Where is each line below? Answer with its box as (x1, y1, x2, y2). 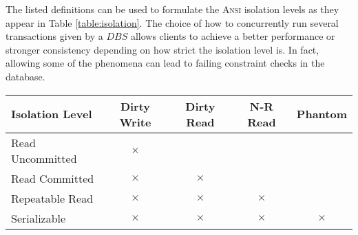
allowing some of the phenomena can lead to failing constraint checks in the (6, 56, 325, 70)
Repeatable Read (11, 190, 94, 206)
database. (6, 69, 45, 83)
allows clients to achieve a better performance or (130, 29, 335, 43)
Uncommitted (11, 150, 77, 166)
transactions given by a (6, 29, 103, 43)
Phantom (296, 106, 347, 122)
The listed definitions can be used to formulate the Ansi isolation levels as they (6, 2, 339, 16)
